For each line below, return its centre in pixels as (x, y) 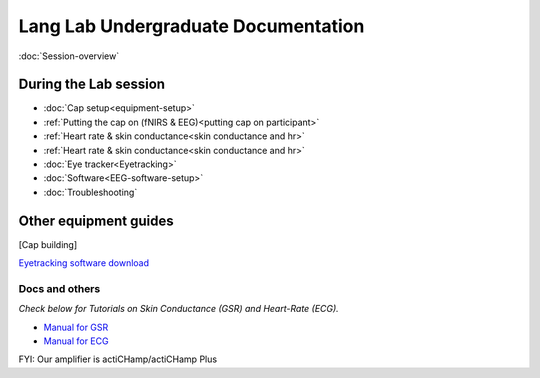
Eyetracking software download (84, 263)
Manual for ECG (76, 341)
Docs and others (59, 288)
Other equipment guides (96, 220)
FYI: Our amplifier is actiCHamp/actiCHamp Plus (118, 359)
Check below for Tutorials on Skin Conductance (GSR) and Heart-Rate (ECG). (178, 309)
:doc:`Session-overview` (69, 56)
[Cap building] (48, 244)
